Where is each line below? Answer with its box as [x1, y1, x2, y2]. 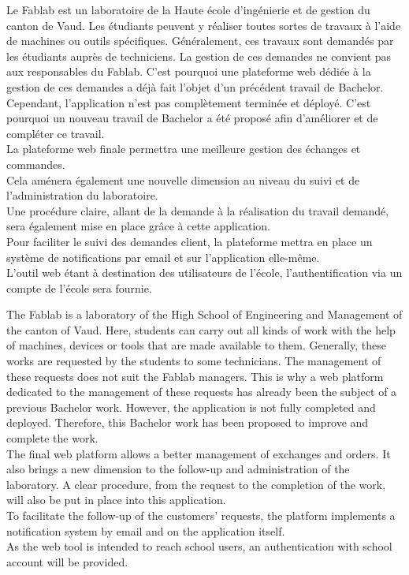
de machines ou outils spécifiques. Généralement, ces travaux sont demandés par [6, 32, 394, 49]
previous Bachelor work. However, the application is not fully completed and [6, 398, 376, 415]
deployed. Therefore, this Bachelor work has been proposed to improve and [6, 414, 369, 431]
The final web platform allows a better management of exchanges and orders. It [6, 445, 391, 461]
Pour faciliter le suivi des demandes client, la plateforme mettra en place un [6, 233, 373, 249]
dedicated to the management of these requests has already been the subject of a [6, 383, 397, 400]
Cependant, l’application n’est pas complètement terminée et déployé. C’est [6, 94, 371, 110]
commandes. [6, 155, 65, 172]
